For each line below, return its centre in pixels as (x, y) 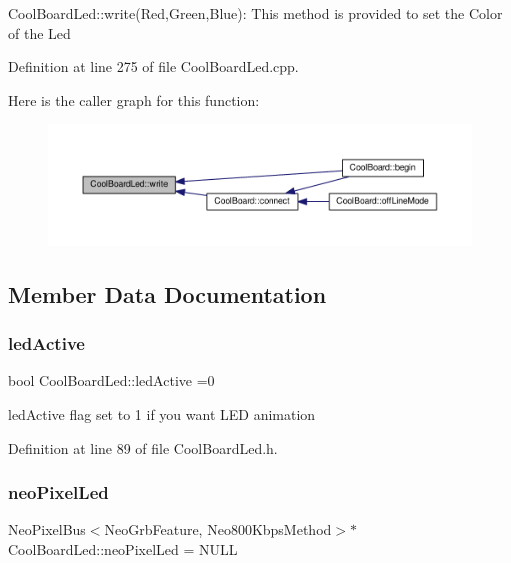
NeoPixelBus (47, 529)
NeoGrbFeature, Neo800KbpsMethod (218, 529)
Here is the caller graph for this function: (134, 99)
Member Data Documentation (167, 293)
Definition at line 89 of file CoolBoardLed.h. (143, 447)
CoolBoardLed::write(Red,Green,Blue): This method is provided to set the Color (255, 13)
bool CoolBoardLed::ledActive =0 (111, 380)
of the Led (39, 32)
